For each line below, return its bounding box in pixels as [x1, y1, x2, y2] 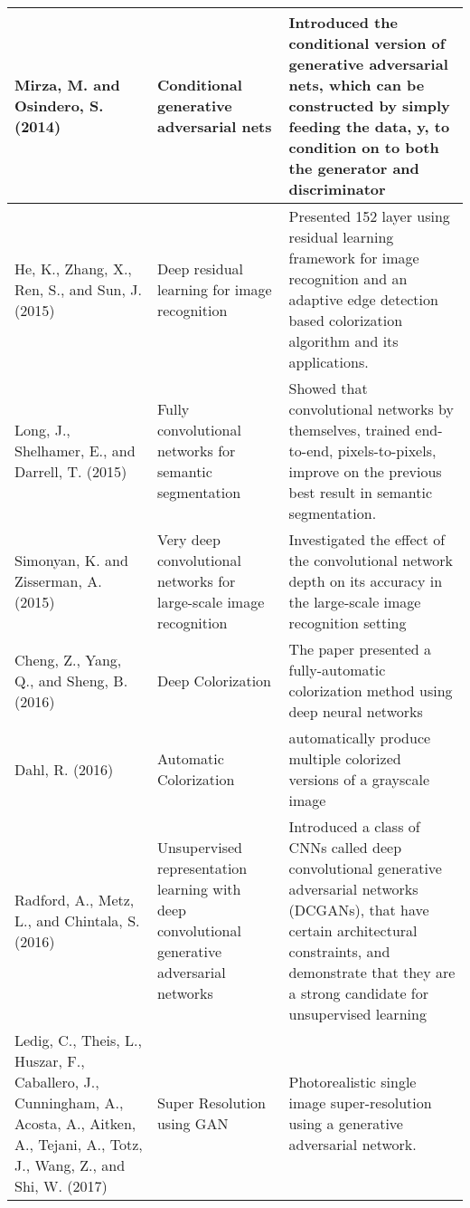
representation [156, 858, 248, 878]
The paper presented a [288, 638, 432, 659]
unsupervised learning [288, 1003, 427, 1024]
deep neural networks [288, 701, 423, 722]
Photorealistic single [288, 1071, 417, 1092]
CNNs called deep [288, 837, 402, 858]
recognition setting [288, 612, 407, 633]
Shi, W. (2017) [14, 1175, 108, 1196]
